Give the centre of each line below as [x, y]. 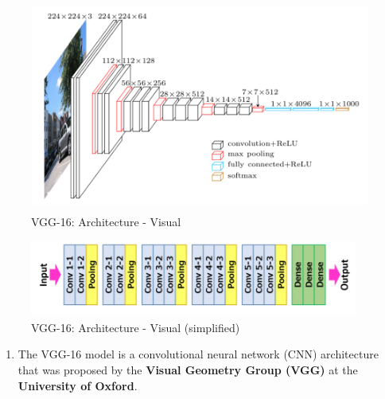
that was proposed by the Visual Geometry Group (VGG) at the [188, 370]
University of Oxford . [78, 385]
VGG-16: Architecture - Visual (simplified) [136, 327]
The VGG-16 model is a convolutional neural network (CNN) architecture [198, 354]
